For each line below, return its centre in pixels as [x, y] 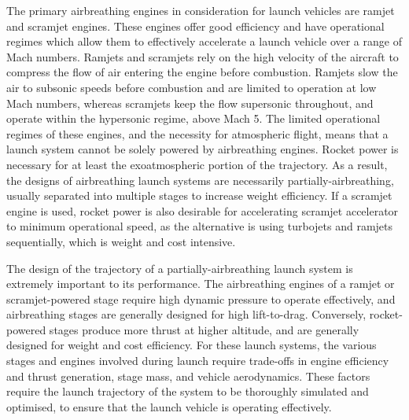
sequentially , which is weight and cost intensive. [121, 241]
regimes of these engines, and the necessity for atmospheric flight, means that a [197, 133]
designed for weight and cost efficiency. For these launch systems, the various [192, 345]
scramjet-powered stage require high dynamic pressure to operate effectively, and [201, 298]
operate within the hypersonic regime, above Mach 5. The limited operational [193, 118]
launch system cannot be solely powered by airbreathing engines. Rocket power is [203, 149]
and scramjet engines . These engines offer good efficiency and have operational [195, 26]
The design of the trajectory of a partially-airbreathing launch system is [180, 268]
